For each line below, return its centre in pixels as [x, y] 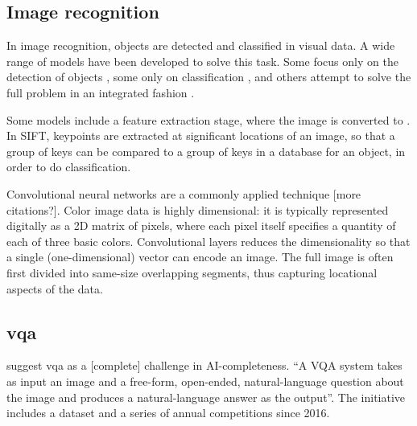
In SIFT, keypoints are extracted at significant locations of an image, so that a [201, 135]
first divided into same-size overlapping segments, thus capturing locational [192, 272]
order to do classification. [69, 167]
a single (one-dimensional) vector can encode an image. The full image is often [200, 257]
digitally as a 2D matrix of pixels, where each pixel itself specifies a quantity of [201, 225]
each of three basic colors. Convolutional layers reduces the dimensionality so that [208, 241]
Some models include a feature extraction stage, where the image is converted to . [208, 119]
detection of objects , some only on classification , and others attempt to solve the [209, 77]
